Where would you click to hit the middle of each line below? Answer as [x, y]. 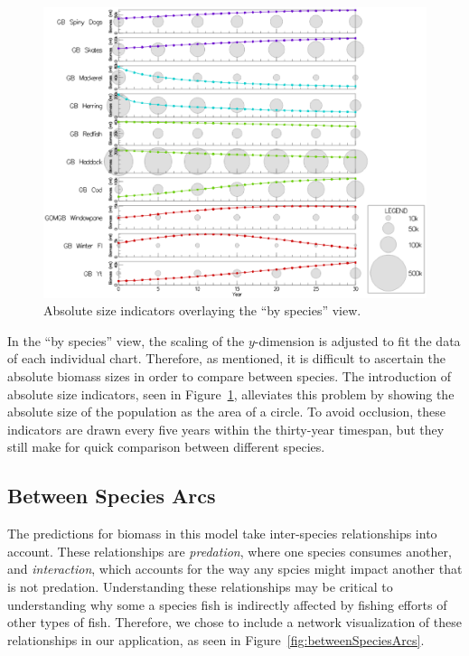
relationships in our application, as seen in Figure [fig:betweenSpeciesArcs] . [216, 639]
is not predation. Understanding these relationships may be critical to [200, 586]
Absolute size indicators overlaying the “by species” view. [202, 310]
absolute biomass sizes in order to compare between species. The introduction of [230, 376]
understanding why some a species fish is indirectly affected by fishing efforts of [227, 604]
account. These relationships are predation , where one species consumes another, [230, 551]
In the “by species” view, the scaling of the [126, 340]
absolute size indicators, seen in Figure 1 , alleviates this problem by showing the [231, 394]
